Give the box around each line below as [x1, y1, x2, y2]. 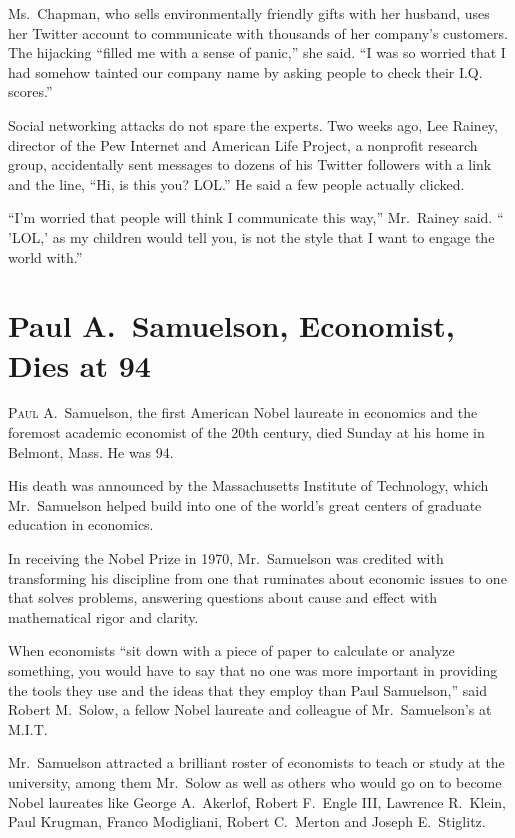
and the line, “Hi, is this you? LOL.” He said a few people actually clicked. [8, 173, 465, 194]
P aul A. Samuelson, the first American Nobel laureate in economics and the [8, 402, 478, 423]
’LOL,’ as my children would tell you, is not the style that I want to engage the [8, 226, 495, 247]
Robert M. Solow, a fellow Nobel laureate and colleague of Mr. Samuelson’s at [8, 699, 492, 720]
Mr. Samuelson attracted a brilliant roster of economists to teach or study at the [8, 752, 505, 773]
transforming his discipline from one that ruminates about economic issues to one [8, 567, 507, 588]
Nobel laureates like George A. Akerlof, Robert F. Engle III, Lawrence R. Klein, [8, 791, 506, 812]
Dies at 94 [8, 344, 151, 385]
